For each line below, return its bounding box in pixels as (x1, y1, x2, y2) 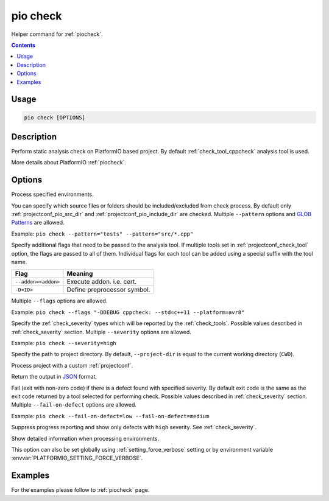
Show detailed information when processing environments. (11, 435, 160, 442)
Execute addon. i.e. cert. (66, 278, 137, 286)
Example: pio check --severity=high (11, 339, 117, 346)
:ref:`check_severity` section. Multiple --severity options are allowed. (11, 328, 192, 335)
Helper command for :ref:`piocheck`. (11, 30, 103, 38)
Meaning (66, 270, 93, 278)
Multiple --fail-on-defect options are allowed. (11, 401, 137, 408)
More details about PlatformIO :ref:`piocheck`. (11, 159, 126, 166)
